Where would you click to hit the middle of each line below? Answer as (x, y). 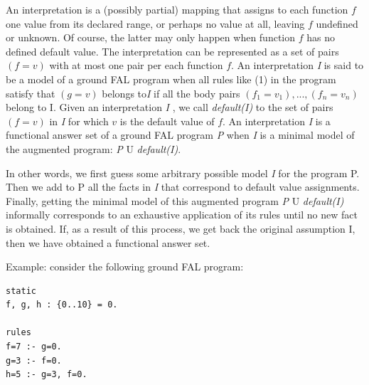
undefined (337, 23)
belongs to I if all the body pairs (171, 93)
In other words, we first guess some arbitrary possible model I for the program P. (183, 173)
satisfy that (31, 93)
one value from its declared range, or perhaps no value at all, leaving (155, 23)
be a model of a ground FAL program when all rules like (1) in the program (171, 79)
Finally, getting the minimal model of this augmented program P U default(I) (175, 200)
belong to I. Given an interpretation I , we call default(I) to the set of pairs (170, 107)
